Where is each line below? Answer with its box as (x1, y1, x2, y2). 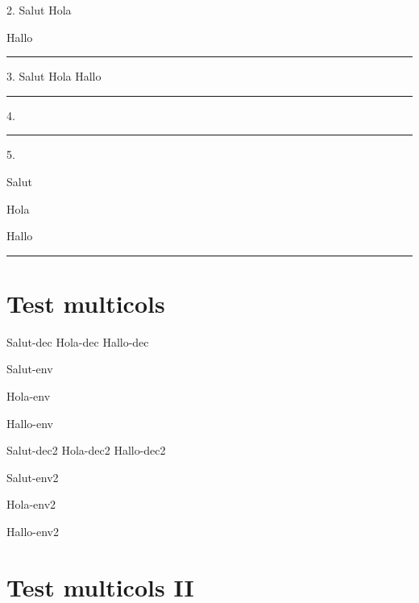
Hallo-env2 (6, 523, 59, 540)
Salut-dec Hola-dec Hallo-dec (6, 333, 149, 350)
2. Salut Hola (6, 2, 72, 18)
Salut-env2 (6, 468, 59, 485)
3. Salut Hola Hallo (6, 68, 102, 85)
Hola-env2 (6, 496, 56, 513)
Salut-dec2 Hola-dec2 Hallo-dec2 (6, 442, 166, 459)
